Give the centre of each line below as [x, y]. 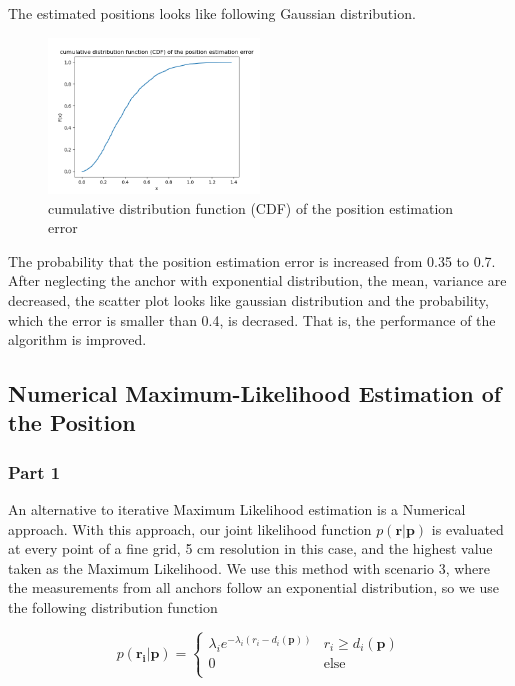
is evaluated [467, 528]
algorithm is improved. [77, 339]
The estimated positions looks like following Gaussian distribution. [212, 13]
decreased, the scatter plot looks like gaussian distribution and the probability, [248, 299]
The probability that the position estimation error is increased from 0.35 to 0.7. [252, 260]
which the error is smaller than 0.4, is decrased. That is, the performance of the [252, 319]
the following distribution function [113, 607]
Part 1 [34, 471]
